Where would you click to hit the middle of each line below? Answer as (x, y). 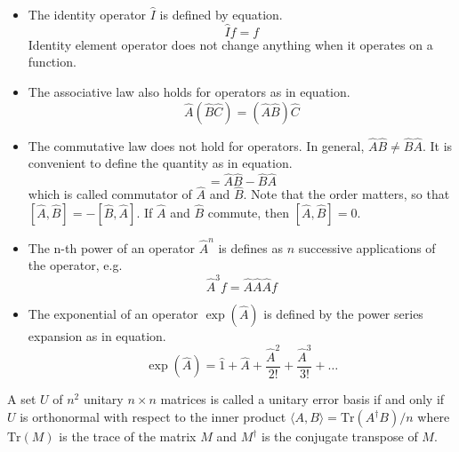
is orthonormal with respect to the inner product (153, 417)
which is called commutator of (110, 194)
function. (52, 62)
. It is (437, 145)
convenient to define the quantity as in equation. (160, 163)
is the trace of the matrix (128, 436)
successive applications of (367, 247)
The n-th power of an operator (111, 247)
